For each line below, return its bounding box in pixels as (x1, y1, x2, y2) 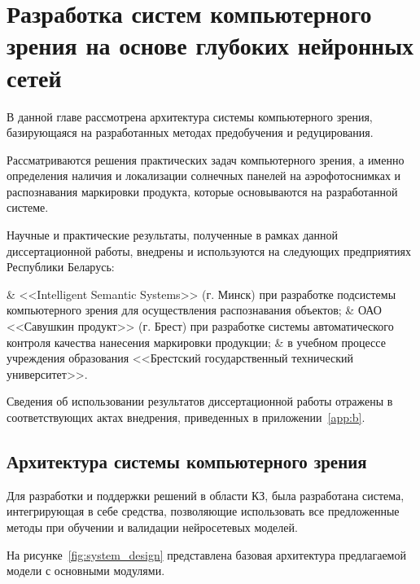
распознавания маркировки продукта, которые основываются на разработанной (7, 182, 398, 200)
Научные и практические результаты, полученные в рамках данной (7, 226, 339, 244)
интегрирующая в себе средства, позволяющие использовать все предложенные (7, 503, 400, 520)
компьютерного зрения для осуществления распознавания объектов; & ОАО (7, 301, 382, 318)
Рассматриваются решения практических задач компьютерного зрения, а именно (7, 151, 405, 168)
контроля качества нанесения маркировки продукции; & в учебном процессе (7, 333, 386, 350)
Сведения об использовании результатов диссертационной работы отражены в (7, 393, 393, 410)
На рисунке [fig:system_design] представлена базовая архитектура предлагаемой (7, 546, 406, 563)
